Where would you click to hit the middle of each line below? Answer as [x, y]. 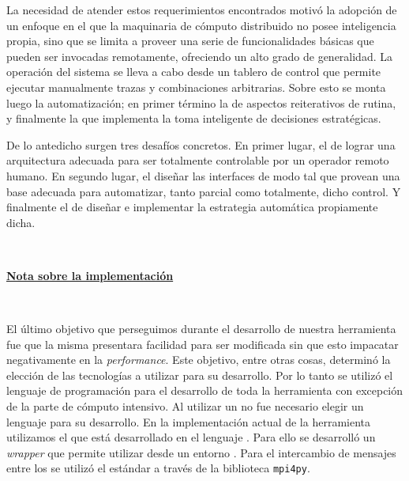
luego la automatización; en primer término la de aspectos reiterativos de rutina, [201, 102]
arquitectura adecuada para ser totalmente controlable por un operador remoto [198, 160]
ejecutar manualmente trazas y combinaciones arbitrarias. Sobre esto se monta [196, 87]
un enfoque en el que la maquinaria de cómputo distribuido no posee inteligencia [201, 25]
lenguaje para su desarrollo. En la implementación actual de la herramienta [189, 421]
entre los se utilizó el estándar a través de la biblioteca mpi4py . [158, 468]
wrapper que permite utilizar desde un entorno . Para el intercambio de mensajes [201, 452]
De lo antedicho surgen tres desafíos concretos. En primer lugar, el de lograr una [201, 144]
